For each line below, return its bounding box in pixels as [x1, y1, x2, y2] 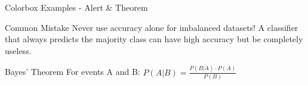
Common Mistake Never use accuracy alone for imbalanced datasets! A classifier [5, 21, 298, 33]
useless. [5, 44, 32, 56]
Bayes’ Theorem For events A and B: [5, 65, 140, 78]
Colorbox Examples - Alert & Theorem [5, 1, 148, 13]
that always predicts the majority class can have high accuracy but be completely [5, 33, 303, 45]
